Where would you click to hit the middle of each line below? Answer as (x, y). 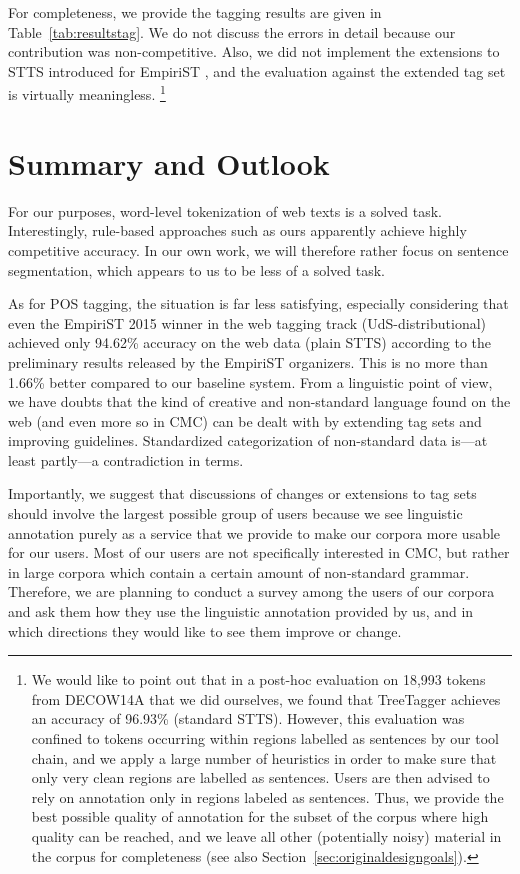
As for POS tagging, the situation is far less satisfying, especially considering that (258, 303)
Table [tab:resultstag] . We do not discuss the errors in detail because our (232, 31)
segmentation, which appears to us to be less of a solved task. (196, 269)
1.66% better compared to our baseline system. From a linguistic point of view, (250, 381)
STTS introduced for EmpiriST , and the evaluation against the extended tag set (257, 70)
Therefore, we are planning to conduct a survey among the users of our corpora (251, 591)
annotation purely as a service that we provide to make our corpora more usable (254, 532)
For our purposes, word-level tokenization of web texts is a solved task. (225, 210)
